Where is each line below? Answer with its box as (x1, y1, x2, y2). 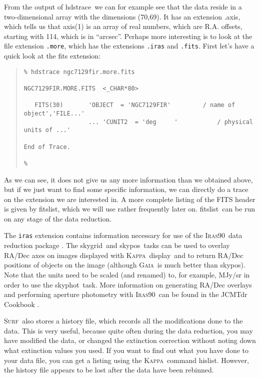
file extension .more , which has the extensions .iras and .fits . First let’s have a (4, 40, 254, 51)
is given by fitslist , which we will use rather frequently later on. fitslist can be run (4, 203, 255, 214)
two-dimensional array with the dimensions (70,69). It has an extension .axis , (4, 11, 240, 21)
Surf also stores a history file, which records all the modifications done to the (4, 315, 243, 326)
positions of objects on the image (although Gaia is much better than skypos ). (4, 259, 245, 270)
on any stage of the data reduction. (4, 213, 112, 223)
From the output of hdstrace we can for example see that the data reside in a (4, 1, 242, 11)
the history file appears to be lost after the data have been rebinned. (4, 364, 214, 375)
